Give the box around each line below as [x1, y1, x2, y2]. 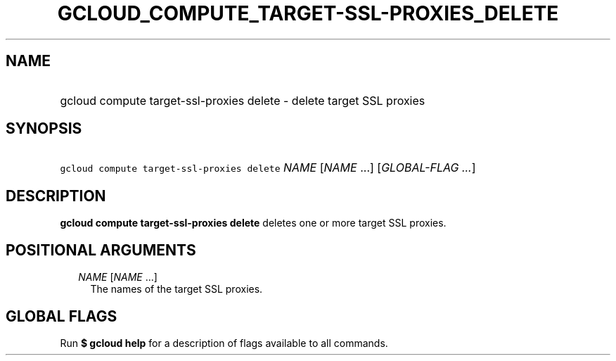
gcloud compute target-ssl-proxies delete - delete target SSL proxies [60, 93, 425, 108]
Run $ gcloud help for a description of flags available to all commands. [60, 336, 388, 349]
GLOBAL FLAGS [6, 307, 117, 325]
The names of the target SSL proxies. [90, 283, 263, 296]
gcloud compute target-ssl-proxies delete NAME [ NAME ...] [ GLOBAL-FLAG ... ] [60, 160, 476, 175]
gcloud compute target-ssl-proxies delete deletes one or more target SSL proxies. [60, 217, 447, 229]
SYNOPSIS [6, 120, 82, 138]
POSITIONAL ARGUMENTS [6, 241, 196, 259]
